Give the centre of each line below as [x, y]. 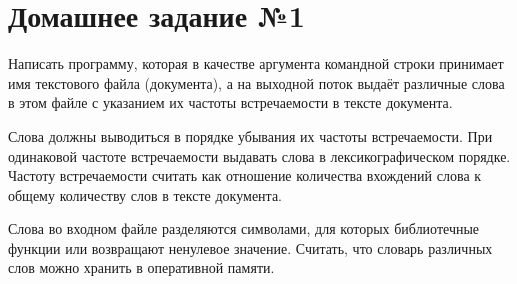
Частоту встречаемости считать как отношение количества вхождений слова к [245, 175]
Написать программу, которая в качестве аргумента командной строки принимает [256, 63]
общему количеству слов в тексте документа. [145, 194]
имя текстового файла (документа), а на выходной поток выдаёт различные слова [256, 82]
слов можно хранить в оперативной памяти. [141, 267]
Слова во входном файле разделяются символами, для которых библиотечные [244, 228]
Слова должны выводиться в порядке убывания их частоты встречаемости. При [250, 135]
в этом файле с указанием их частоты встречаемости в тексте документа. [230, 102]
